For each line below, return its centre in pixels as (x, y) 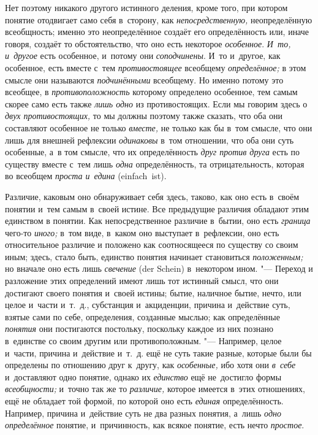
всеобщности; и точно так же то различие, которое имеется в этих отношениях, (155, 389)
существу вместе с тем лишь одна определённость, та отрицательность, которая (155, 164)
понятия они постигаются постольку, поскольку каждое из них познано (139, 329)
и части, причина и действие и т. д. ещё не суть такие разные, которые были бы (158, 352)
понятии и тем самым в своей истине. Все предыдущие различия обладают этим (157, 208)
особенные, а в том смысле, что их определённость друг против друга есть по (153, 152)
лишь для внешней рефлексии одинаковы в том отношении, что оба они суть (150, 140)
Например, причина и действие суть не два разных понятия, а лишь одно (143, 413)
